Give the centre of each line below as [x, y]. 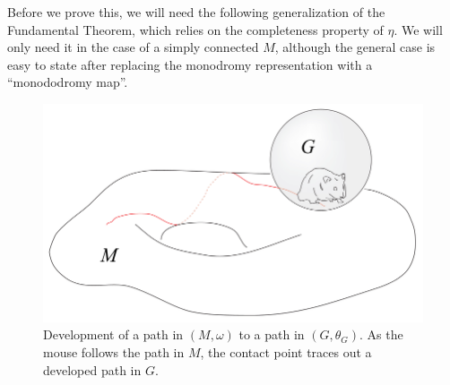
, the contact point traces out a [286, 352]
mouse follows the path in [114, 352]
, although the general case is [355, 47]
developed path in [92, 369]
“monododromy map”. [68, 82]
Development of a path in [113, 334]
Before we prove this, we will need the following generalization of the [196, 12]
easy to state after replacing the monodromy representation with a [190, 64]
